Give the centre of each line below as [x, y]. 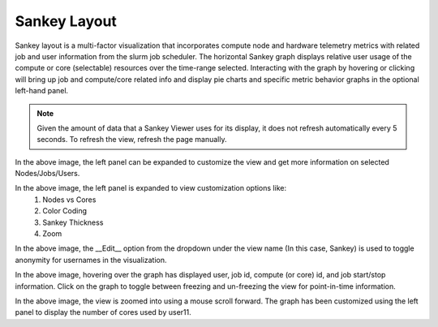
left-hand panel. [42, 91]
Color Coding [65, 211]
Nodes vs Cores [69, 200]
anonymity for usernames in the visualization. [91, 260]
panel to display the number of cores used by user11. [103, 312]
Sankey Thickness [73, 222]
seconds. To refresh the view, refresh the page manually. [132, 140]
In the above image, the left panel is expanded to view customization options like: [151, 188]
